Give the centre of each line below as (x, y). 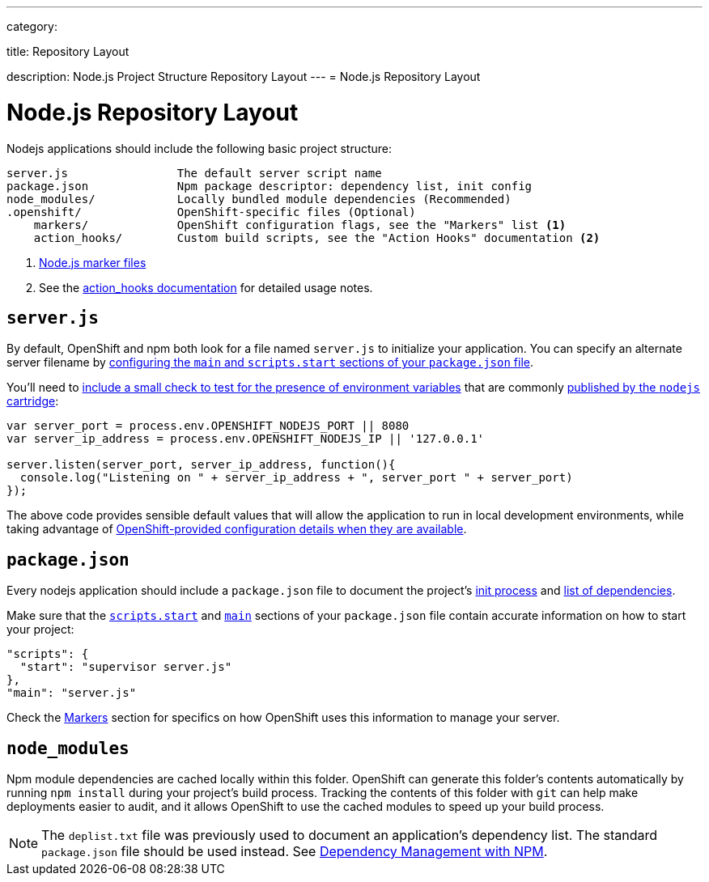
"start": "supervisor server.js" (126, 667)
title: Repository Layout (68, 51)
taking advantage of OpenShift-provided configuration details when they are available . (237, 529)
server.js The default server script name (194, 173)
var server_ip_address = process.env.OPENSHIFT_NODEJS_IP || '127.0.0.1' (246, 439)
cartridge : (33, 401)
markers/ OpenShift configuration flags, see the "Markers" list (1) (300, 225)
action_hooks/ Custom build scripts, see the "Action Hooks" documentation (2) (317, 237)
